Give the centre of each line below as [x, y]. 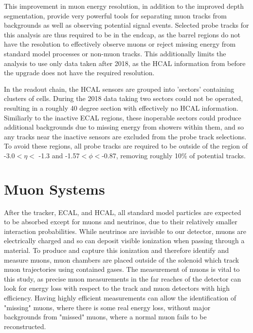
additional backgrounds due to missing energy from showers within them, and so [124, 127]
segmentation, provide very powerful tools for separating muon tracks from [115, 15]
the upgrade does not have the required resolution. [79, 73]
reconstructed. [25, 326]
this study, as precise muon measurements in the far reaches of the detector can [123, 278]
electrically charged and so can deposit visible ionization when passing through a [124, 241]
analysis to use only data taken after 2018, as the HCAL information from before [125, 63]
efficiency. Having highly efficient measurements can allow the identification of [120, 297]
